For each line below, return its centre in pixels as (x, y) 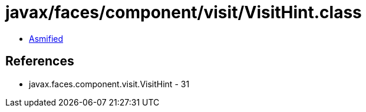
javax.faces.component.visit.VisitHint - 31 (109, 84)
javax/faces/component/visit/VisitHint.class (184, 12)
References (40, 61)
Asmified (46, 38)
